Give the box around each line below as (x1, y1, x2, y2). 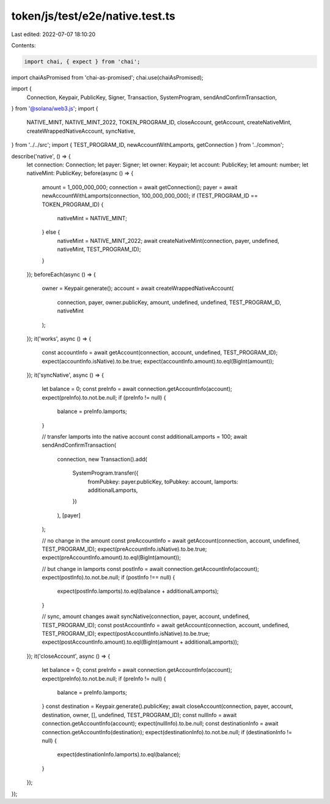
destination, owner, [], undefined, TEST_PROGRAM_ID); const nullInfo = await (42, 711, 237, 718)
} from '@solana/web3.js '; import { (11, 105, 98, 113)
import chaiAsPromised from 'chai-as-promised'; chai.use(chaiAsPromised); (11, 73, 204, 81)
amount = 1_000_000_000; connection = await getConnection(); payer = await (42, 184, 238, 191)
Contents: (11, 42, 36, 49)
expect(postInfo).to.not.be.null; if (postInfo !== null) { (42, 574, 175, 581)
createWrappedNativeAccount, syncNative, (26, 127, 136, 135)
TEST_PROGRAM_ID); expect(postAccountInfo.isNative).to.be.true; (42, 630, 210, 638)
